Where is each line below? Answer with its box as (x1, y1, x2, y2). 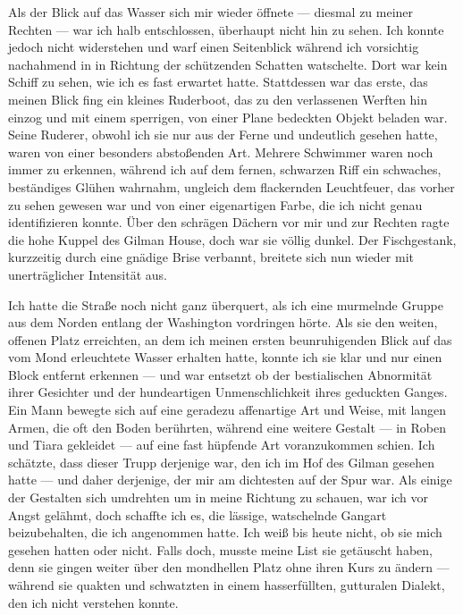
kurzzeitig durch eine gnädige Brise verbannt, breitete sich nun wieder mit (8, 248, 415, 266)
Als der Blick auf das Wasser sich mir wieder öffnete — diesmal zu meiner (8, 3, 414, 21)
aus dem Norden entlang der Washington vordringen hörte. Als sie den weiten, (8, 313, 438, 332)
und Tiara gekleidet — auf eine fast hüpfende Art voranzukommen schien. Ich (8, 435, 435, 454)
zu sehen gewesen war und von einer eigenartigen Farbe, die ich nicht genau (8, 195, 423, 214)
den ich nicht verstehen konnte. (8, 593, 179, 611)
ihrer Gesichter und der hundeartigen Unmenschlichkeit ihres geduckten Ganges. (8, 383, 448, 401)
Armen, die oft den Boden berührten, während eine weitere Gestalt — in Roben (8, 417, 446, 436)
